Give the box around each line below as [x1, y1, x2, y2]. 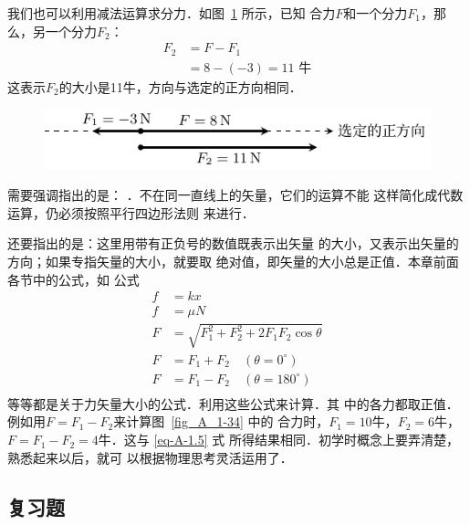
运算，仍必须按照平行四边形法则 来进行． [7, 203, 255, 222]
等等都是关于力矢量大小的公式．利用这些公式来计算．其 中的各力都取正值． [7, 394, 459, 413]
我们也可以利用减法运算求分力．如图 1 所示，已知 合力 [7, 4, 336, 22]
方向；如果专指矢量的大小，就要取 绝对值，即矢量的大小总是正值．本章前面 [7, 251, 459, 270]
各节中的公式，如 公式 [7, 269, 140, 289]
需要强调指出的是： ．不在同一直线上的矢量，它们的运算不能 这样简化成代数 [7, 185, 464, 205]
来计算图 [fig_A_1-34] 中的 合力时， [113, 412, 329, 431]
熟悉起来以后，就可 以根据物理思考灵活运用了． [7, 447, 293, 467]
